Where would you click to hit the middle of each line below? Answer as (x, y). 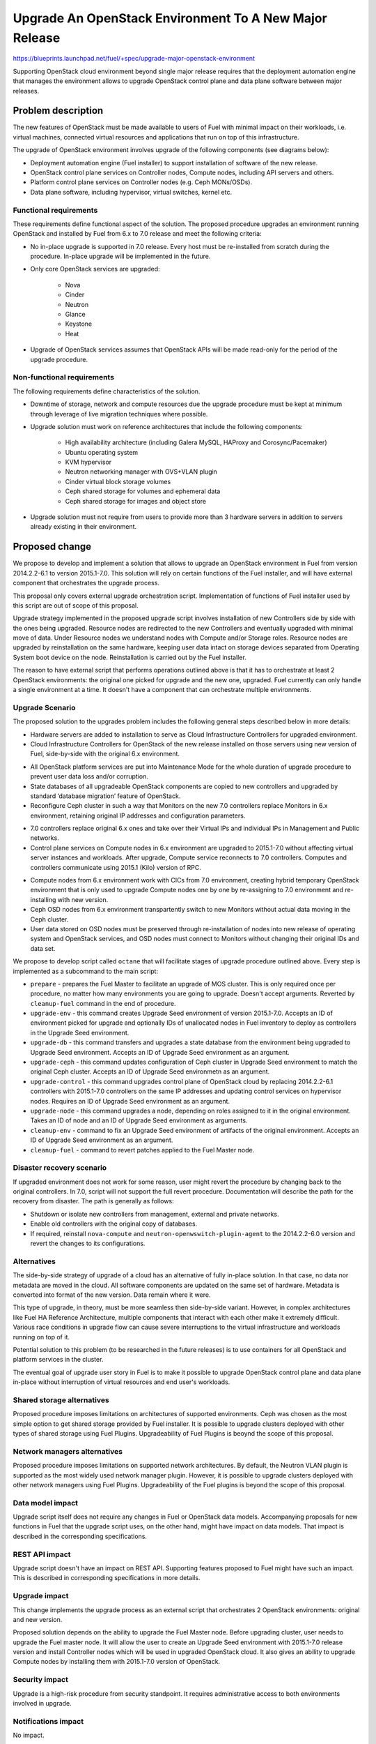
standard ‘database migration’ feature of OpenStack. (105, 796)
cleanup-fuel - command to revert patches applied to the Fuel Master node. (142, 1150)
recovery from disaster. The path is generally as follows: (93, 1201)
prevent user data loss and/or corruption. (89, 776)
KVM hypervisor (88, 462)
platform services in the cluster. (58, 1360)
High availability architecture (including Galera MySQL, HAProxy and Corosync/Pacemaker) (196, 442)
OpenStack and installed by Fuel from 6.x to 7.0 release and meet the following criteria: (137, 234)
